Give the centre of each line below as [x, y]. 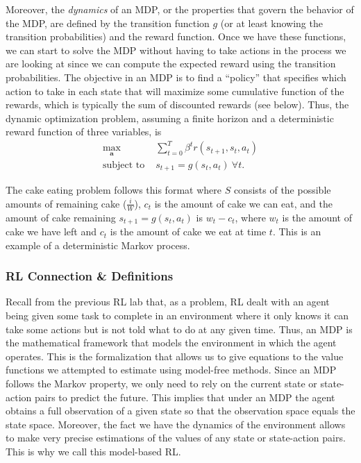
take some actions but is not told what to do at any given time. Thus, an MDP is [179, 329]
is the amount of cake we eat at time [188, 231]
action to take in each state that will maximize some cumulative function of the [175, 91]
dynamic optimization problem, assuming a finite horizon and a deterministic [170, 118]
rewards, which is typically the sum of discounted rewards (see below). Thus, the [177, 104]
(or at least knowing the [271, 23]
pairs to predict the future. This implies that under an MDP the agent [185, 397]
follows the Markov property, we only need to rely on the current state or [161, 384]
